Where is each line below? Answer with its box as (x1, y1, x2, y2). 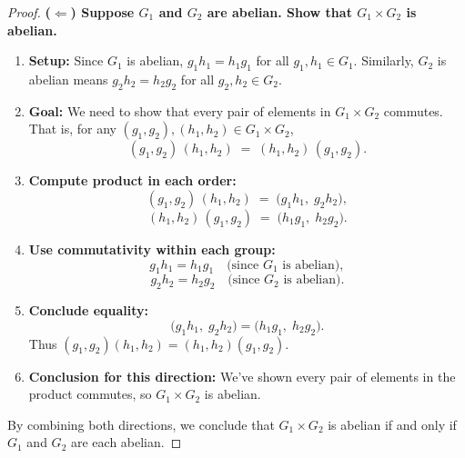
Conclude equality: (28, 301, 149, 320)
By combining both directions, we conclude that (7, 414, 275, 433)
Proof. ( (7, 3, 51, 21)
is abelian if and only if (328, 414, 457, 433)
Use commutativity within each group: (28, 239, 276, 258)
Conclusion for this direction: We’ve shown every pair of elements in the (28, 366, 456, 385)
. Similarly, (353, 51, 414, 70)
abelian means (28, 69, 108, 88)
